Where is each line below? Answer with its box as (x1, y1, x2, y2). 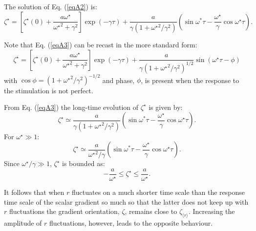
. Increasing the (188, 206, 235, 216)
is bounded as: (62, 158, 105, 168)
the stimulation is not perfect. (4, 85, 93, 96)
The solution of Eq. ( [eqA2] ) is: (4, 1, 97, 11)
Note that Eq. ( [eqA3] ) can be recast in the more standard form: (4, 40, 197, 50)
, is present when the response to (141, 75, 239, 85)
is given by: (149, 102, 183, 112)
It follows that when (4, 187, 64, 197)
